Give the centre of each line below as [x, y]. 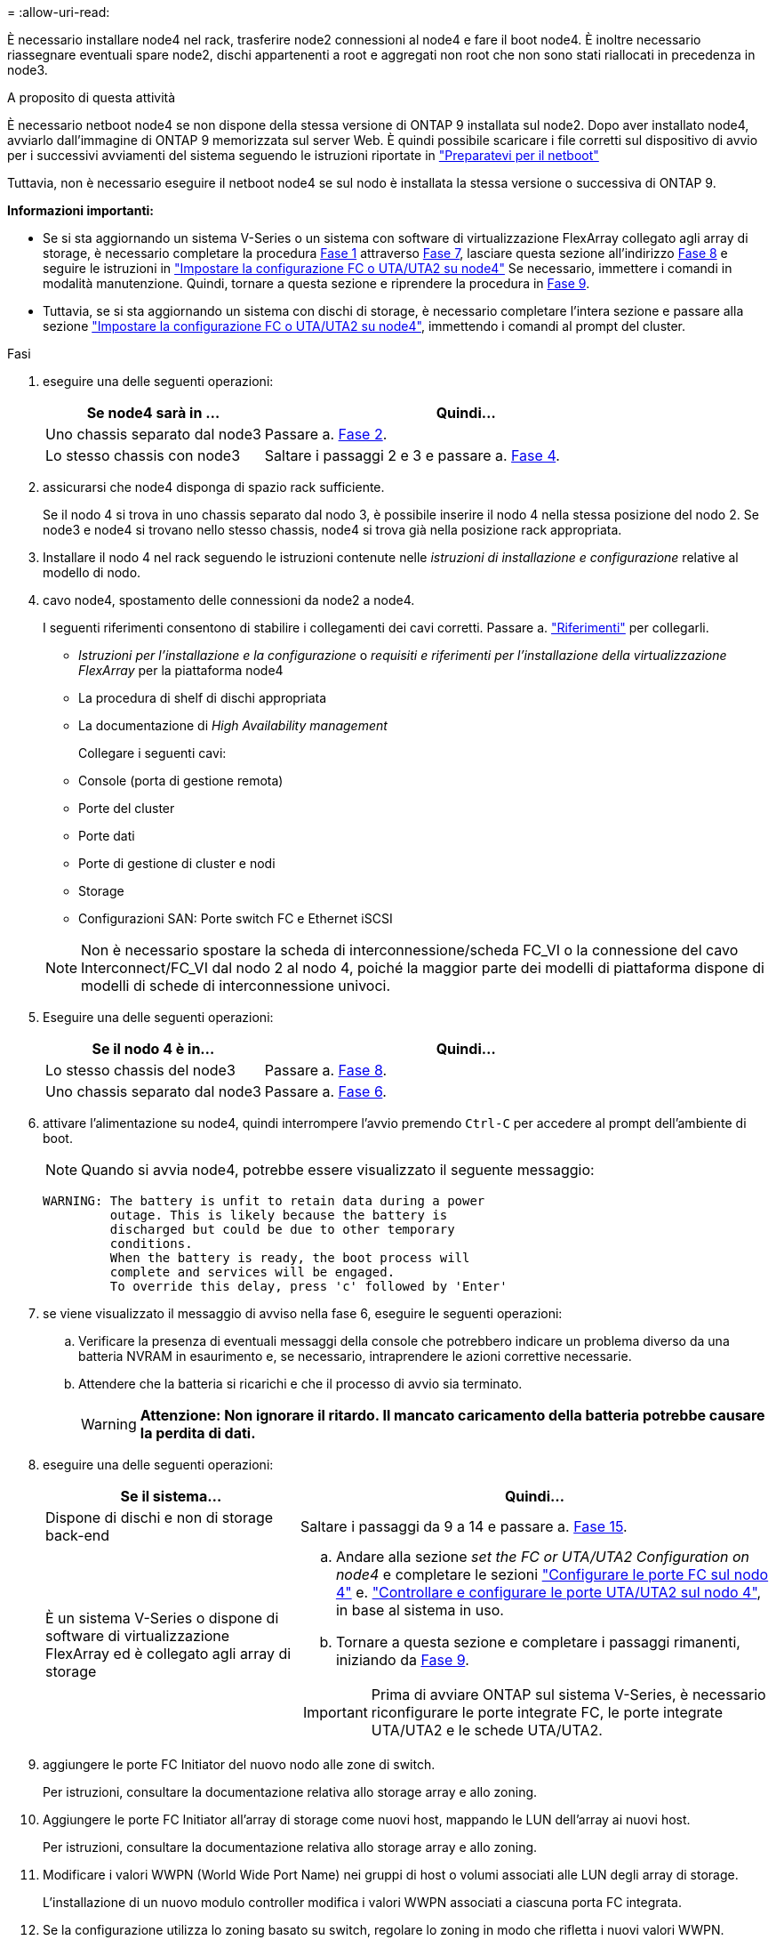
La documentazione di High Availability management [233, 725]
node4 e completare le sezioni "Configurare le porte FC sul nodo [552, 1574]
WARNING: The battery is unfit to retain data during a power [264, 1201]
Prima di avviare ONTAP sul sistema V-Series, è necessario [568, 1694]
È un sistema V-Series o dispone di [162, 1618]
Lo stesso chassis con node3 [143, 455]
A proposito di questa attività [92, 97]
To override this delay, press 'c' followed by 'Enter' [308, 1286]
